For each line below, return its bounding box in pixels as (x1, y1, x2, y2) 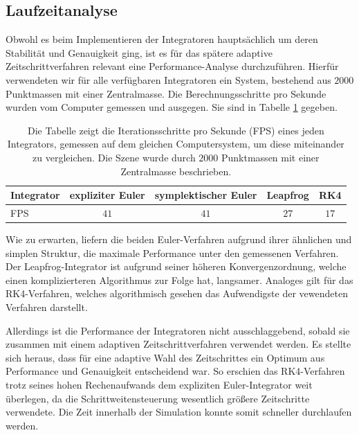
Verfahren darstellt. (6, 300, 88, 314)
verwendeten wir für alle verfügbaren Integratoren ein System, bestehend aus (6, 72, 331, 87)
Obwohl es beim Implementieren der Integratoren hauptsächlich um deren (6, 32, 318, 46)
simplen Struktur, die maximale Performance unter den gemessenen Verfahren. (6, 245, 339, 260)
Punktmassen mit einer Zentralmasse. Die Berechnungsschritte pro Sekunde (6, 86, 326, 100)
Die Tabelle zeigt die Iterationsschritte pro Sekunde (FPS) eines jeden (27, 123, 324, 137)
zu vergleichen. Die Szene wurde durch (33, 150, 196, 164)
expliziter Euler (69, 188, 145, 202)
